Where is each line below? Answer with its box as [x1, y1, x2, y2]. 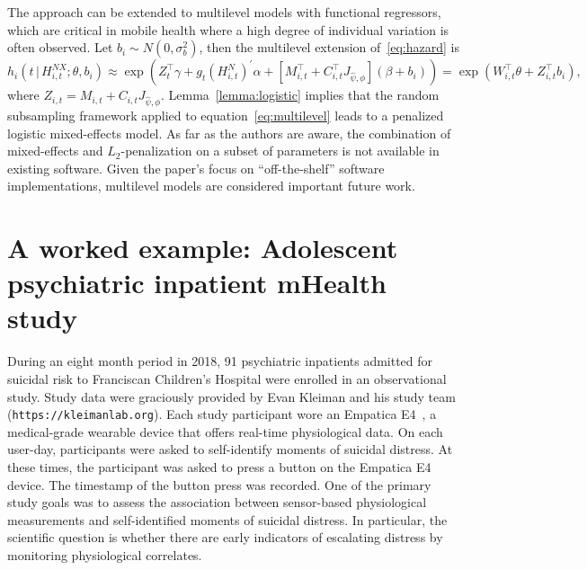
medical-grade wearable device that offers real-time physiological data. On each [7, 422, 443, 441]
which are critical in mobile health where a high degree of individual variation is [7, 20, 449, 39]
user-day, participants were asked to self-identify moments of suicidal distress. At [7, 440, 453, 459]
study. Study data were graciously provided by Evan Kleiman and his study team [7, 387, 456, 405]
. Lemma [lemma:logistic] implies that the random [160, 85, 440, 104]
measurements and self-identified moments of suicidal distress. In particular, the [7, 510, 448, 529]
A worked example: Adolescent [7, 229, 398, 266]
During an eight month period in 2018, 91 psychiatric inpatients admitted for [7, 352, 433, 370]
